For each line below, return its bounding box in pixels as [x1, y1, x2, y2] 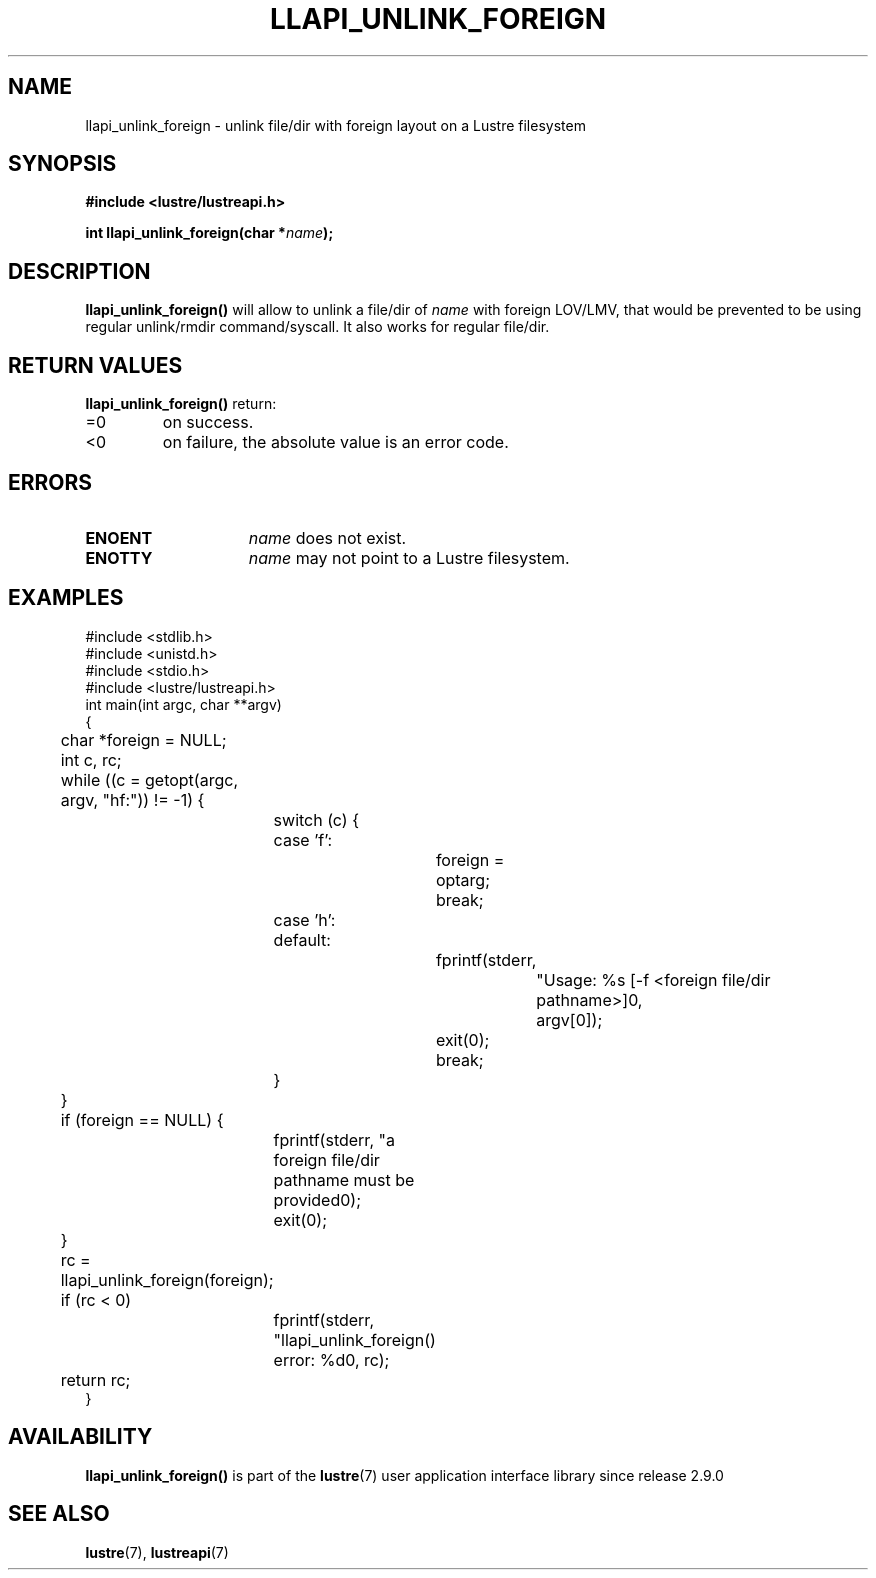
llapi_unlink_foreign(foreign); [60, 1269, 274, 1290]
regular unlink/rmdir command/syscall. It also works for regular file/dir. [85, 318, 550, 336]
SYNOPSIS [8, 151, 117, 177]
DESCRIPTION [8, 258, 151, 284]
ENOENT [85, 527, 153, 548]
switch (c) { [273, 809, 359, 830]
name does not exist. [248, 527, 407, 548]
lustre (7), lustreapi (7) [85, 1543, 229, 1561]
